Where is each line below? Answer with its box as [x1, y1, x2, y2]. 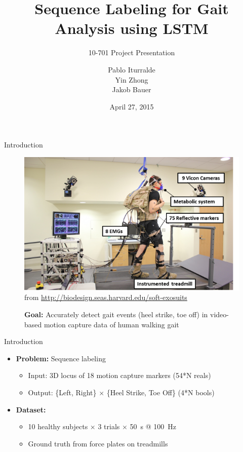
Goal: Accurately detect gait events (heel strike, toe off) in [24, 309, 208, 319]
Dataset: [16, 404, 46, 415]
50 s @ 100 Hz [130, 421, 177, 432]
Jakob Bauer [112, 84, 151, 95]
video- [210, 309, 229, 319]
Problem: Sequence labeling [16, 353, 106, 363]
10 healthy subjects [28, 421, 88, 432]
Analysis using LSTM [55, 18, 209, 39]
